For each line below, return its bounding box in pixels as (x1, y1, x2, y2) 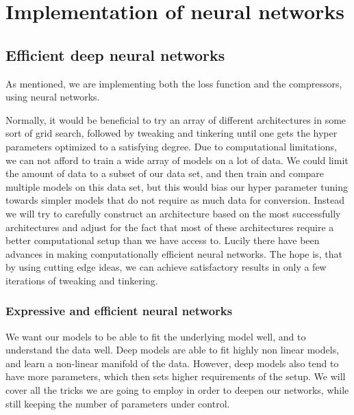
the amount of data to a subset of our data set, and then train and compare (5, 166, 325, 180)
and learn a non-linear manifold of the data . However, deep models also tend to (5, 356, 339, 370)
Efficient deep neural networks (5, 44, 225, 65)
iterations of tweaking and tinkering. (5, 273, 158, 287)
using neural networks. (5, 90, 100, 104)
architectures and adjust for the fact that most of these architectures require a (5, 219, 334, 234)
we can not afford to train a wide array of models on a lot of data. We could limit (5, 152, 349, 167)
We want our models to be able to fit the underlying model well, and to (5, 329, 306, 343)
